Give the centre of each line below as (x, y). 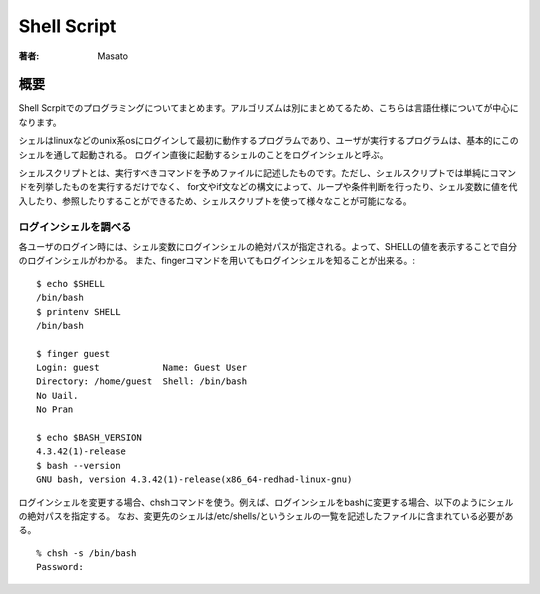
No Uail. (57, 395)
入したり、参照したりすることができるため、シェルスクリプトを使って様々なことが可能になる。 (215, 201)
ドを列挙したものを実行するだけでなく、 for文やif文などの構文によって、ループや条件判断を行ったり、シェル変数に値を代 (268, 187)
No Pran (55, 409)
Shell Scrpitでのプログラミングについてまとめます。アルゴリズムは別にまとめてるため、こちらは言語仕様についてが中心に (268, 108)
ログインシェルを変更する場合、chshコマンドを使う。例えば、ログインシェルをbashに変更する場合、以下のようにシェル (266, 502)
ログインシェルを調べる (75, 227)
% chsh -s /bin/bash (86, 553)
